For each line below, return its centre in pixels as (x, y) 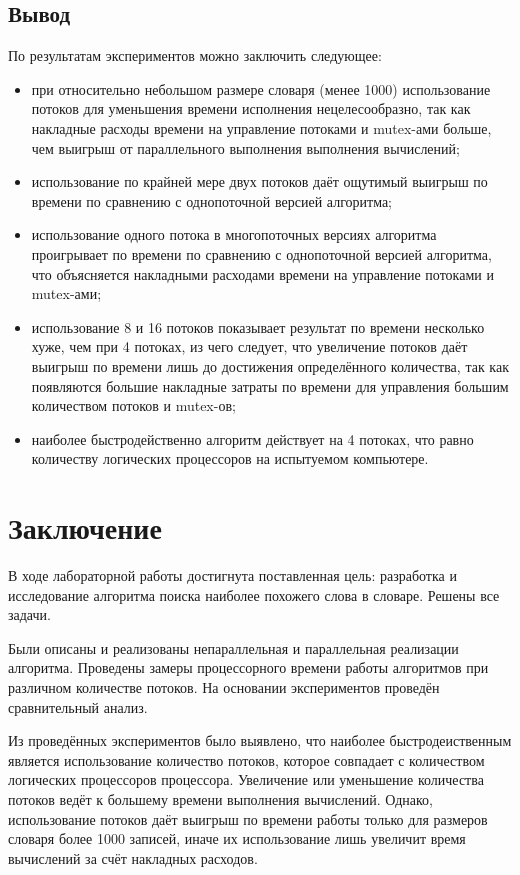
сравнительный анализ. (78, 706)
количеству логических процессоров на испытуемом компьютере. (230, 458)
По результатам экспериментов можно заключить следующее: (195, 55)
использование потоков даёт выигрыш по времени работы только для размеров (248, 818)
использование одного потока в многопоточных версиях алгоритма (234, 234)
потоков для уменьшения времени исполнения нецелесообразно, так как (251, 108)
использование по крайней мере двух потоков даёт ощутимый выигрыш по (259, 181)
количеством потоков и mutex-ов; (133, 405)
